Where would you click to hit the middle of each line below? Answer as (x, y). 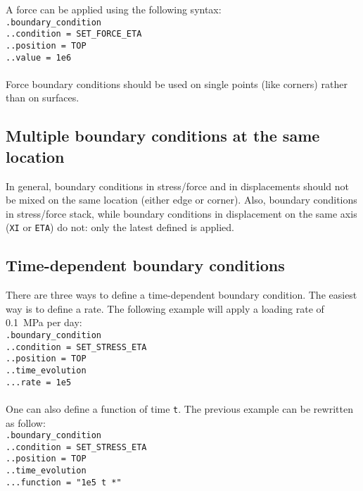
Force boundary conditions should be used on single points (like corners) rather (177, 83)
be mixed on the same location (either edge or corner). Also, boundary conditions (181, 200)
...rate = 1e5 (39, 382)
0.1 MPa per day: (44, 322)
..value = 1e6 (39, 57)
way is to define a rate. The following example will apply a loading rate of (165, 308)
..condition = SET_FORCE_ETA (74, 34)
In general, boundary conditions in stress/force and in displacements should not (178, 186)
